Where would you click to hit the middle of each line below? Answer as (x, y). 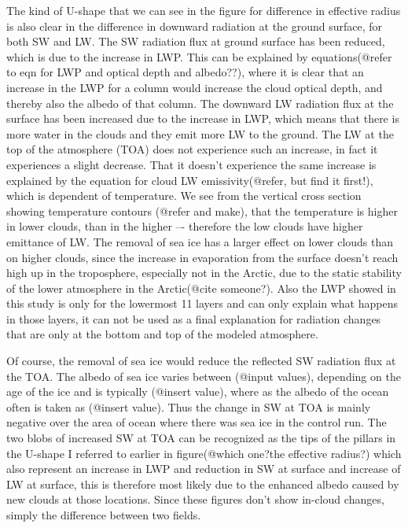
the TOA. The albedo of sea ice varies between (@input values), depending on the (204, 376)
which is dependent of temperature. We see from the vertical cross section (184, 196)
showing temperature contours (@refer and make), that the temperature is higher (202, 210)
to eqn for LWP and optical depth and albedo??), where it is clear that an (185, 72)
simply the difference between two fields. (104, 515)
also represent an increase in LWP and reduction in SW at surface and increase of (204, 469)
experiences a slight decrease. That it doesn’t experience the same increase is (191, 164)
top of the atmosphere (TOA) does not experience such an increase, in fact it (192, 149)
